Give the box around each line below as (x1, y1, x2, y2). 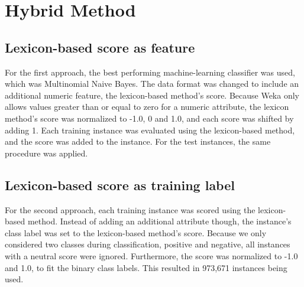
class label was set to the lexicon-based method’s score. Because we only (5, 226, 267, 239)
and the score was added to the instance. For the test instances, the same (5, 135, 271, 148)
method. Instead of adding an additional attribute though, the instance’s (27, 215, 292, 227)
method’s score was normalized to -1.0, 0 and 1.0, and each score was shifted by (5, 112, 294, 124)
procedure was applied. (5, 146, 88, 159)
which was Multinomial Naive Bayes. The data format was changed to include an (5, 77, 299, 90)
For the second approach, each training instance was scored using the (5, 203, 256, 216)
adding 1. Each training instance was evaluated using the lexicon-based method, (5, 123, 295, 136)
